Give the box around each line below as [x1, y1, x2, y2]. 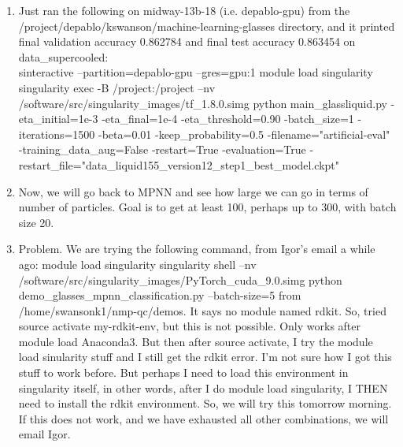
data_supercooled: [18, 48, 109, 65]
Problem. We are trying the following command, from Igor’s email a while [18, 240, 375, 257]
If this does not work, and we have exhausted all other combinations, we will [18, 410, 389, 427]
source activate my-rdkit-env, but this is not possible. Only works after [18, 318, 361, 334]
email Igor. [18, 426, 71, 442]
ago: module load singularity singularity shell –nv [18, 255, 257, 272]
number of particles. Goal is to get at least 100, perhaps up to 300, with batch [18, 199, 397, 215]
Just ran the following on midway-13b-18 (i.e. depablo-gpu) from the [18, 2, 350, 18]
